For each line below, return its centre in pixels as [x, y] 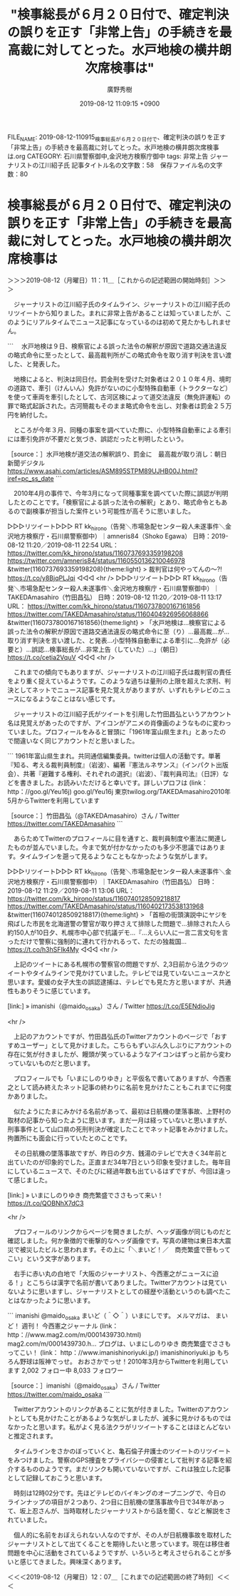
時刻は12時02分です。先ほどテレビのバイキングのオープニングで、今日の [120, 1493]
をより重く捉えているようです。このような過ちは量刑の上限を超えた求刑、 [116, 681]
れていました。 [29, 1520]
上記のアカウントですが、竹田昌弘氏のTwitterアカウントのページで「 [114, 1036]
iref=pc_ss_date [31, 478]
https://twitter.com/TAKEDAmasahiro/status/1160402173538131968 [106, 906]
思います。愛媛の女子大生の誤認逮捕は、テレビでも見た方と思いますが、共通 [119, 982]
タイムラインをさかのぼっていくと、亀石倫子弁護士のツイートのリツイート [122, 1451]
